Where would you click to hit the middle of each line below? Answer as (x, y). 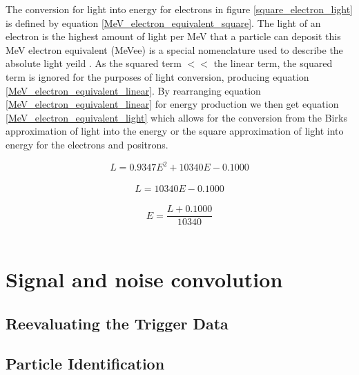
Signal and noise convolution (144, 279)
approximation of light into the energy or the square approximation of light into (175, 131)
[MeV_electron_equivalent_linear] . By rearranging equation (133, 90)
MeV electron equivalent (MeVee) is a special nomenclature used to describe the (174, 49)
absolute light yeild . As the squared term (94, 63)
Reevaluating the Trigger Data (117, 323)
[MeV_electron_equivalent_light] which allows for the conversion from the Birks (176, 117)
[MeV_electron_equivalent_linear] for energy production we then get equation (172, 104)
